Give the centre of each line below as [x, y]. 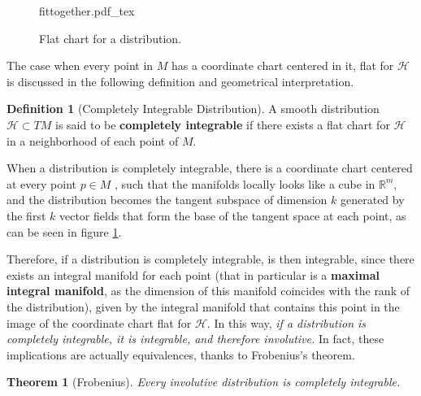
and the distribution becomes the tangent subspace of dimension [167, 200]
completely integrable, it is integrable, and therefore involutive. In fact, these [195, 339]
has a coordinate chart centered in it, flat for [283, 65]
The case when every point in [80, 65]
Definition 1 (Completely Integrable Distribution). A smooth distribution [193, 109]
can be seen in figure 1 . [64, 231]
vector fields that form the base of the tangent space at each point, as [232, 215]
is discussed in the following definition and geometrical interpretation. [180, 81]
